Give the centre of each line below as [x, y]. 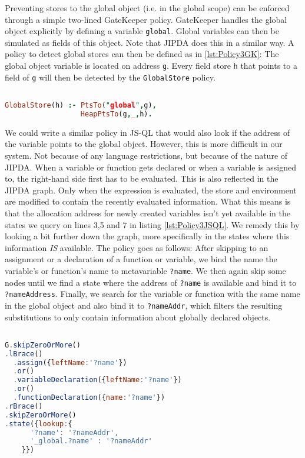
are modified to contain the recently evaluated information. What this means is [148, 201]
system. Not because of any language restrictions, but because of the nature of [146, 155]
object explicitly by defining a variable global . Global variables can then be [142, 31]
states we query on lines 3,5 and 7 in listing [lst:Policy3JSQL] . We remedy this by [152, 224]
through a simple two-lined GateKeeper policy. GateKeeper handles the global [146, 19]
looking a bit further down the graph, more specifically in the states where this [147, 236]
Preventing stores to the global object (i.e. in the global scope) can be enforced [147, 8]
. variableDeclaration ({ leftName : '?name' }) [97, 380]
